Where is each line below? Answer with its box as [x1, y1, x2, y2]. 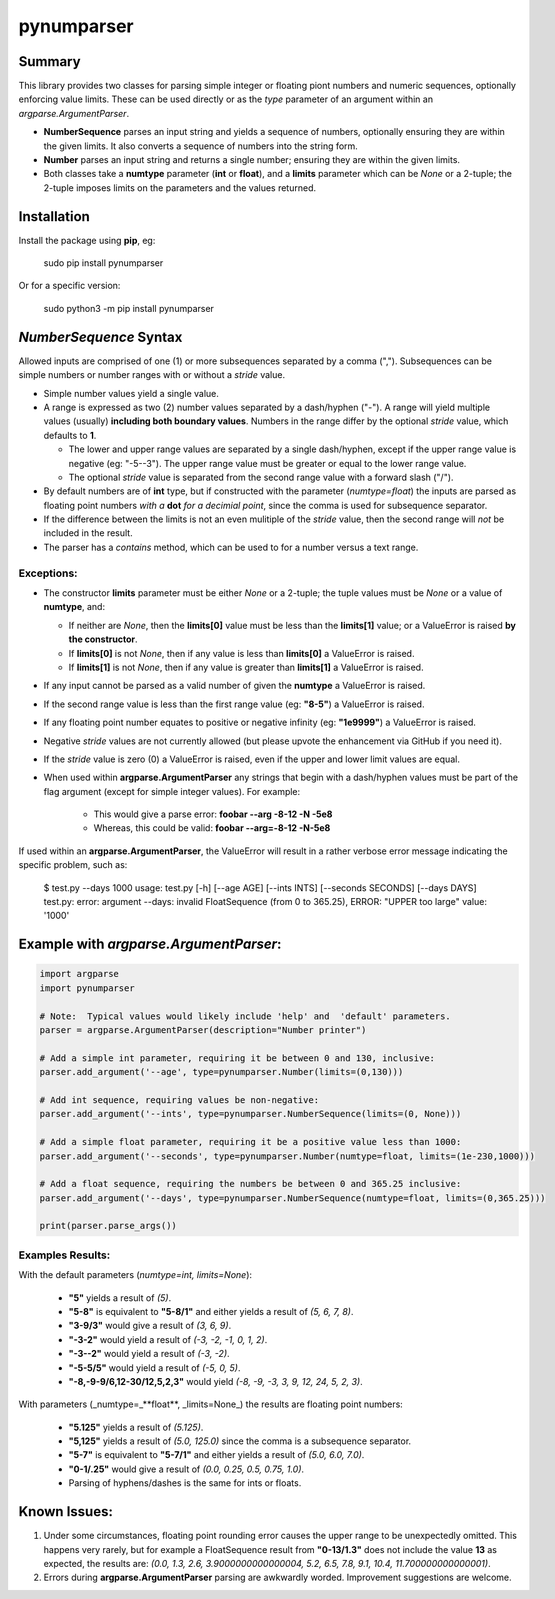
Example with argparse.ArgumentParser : [18, 936, 282, 953]
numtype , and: [43, 601, 105, 613]
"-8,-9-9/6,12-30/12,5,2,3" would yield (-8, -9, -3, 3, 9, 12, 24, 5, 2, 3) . [68, 1375, 364, 1387]
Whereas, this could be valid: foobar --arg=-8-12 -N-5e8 [93, 822, 331, 834]
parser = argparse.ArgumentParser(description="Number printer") [39, 1024, 367, 1035]
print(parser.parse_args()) [39, 1220, 177, 1232]
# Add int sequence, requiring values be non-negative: [39, 1094, 320, 1105]
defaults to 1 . [43, 429, 97, 441]
